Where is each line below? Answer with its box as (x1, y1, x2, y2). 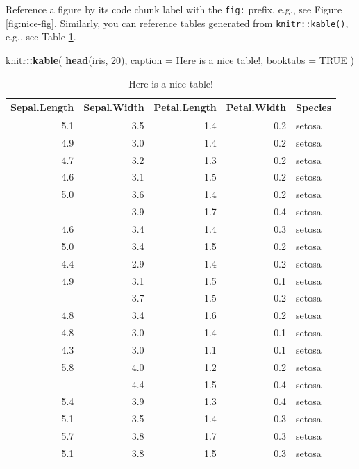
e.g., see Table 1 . (6, 29, 76, 44)
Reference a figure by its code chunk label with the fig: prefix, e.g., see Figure (6, 2, 342, 16)
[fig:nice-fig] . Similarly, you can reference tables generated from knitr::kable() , (6, 15, 349, 30)
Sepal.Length (10, 100, 74, 115)
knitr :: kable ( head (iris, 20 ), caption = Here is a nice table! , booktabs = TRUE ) (6, 52, 354, 67)
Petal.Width (226, 100, 287, 115)
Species (296, 100, 332, 115)
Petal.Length (153, 100, 217, 115)
